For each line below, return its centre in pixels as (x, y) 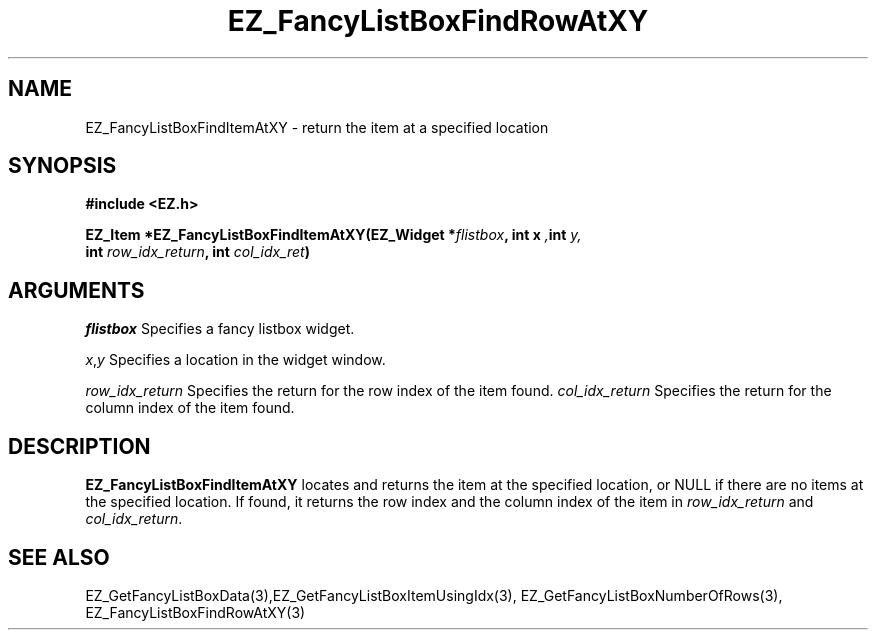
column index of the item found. (190, 408)
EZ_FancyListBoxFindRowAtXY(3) (195, 612)
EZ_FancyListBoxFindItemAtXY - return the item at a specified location (317, 127)
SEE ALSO (59, 557)
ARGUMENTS (76, 290)
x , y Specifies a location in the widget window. (235, 360)
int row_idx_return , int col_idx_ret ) (197, 252)
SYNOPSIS (62, 166)
